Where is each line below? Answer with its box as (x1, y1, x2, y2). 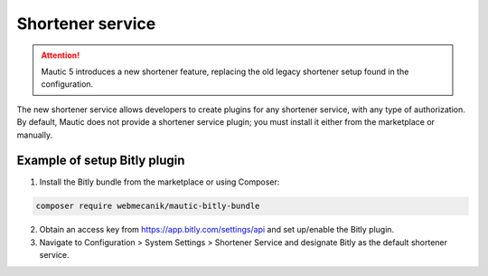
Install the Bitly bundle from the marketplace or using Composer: (39, 176, 280, 187)
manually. (16, 129, 53, 140)
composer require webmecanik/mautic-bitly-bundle (35, 201, 260, 212)
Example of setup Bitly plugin (16, 153, 185, 168)
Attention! (41, 50, 80, 61)
